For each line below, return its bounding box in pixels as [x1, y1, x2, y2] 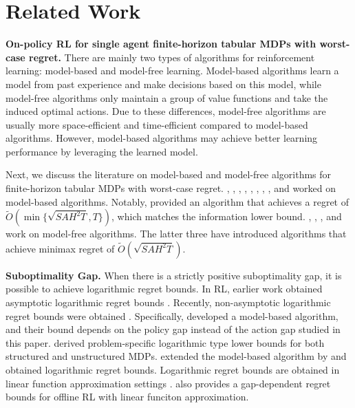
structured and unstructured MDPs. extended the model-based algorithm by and [6, 349, 347, 363]
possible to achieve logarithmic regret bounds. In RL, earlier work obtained [6, 281, 323, 296]
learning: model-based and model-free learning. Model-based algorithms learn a [6, 63, 339, 78]
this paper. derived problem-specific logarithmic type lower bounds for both [6, 335, 325, 350]
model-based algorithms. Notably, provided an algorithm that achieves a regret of [6, 194, 349, 208]
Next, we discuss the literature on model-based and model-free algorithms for [6, 167, 332, 182]
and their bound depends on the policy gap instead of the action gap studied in [6, 322, 341, 336]
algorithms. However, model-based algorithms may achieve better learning [6, 131, 318, 145]
